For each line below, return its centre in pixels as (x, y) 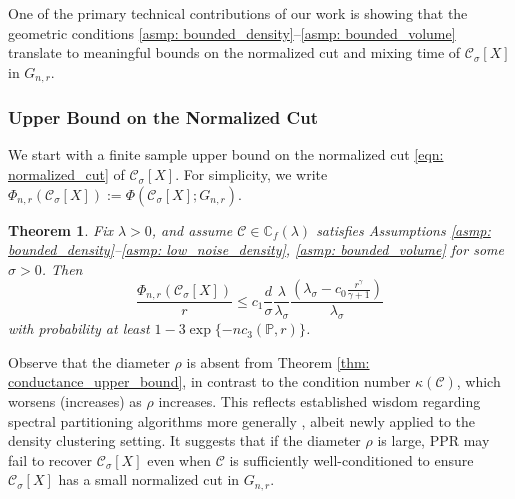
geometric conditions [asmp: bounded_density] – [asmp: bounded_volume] (232, 32)
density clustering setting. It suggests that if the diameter (184, 440)
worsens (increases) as (75, 401)
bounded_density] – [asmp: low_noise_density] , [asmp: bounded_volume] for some (256, 249)
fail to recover (50, 459)
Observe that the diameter (89, 361)
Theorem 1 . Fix (60, 229)
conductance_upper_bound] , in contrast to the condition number (209, 381)
